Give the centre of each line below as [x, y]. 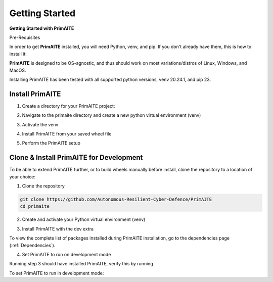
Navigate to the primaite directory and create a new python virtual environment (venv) [111, 115]
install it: [18, 54]
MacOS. [18, 70]
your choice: [22, 176]
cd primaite [35, 206]
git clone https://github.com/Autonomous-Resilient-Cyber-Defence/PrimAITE [116, 199]
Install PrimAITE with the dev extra [58, 229]
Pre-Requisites [25, 37]
